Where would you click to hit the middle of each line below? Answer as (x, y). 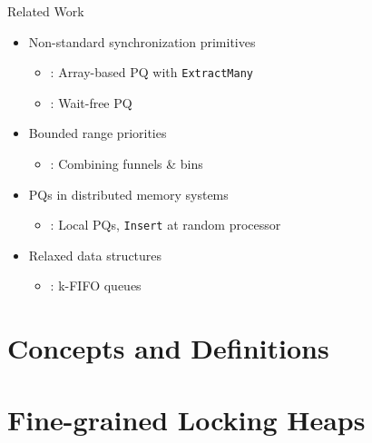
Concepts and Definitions (168, 348)
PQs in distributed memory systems (128, 194)
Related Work (46, 11)
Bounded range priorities (98, 133)
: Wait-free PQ (91, 102)
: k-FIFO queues (96, 285)
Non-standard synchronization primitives (142, 41)
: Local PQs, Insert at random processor (166, 225)
